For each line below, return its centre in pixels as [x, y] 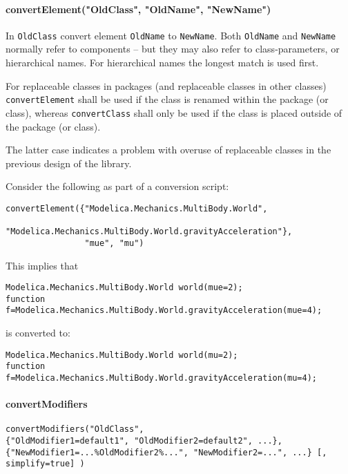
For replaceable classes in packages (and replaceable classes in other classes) [166, 85]
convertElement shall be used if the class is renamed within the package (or [167, 99]
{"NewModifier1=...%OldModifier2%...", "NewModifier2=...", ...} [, [166, 452]
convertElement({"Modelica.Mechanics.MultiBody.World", [137, 208]
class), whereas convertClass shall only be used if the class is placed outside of [174, 112]
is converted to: [38, 333]
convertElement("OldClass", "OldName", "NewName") [138, 9]
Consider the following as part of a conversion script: [117, 186]
